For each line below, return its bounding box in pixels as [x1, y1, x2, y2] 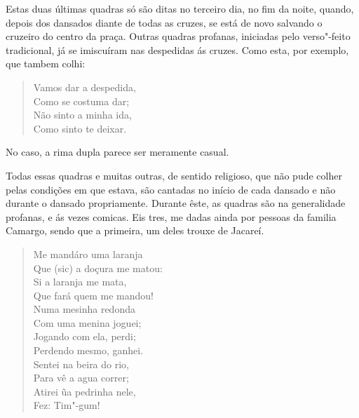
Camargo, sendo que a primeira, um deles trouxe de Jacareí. [6, 223, 264, 238]
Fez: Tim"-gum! [33, 398, 100, 412]
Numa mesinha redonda [33, 302, 135, 316]
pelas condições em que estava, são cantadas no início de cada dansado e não [6, 182, 336, 196]
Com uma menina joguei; [33, 315, 142, 330]
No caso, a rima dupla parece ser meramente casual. [6, 144, 229, 159]
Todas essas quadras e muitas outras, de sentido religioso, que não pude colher [6, 168, 342, 182]
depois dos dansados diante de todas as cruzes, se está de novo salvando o [6, 15, 323, 29]
